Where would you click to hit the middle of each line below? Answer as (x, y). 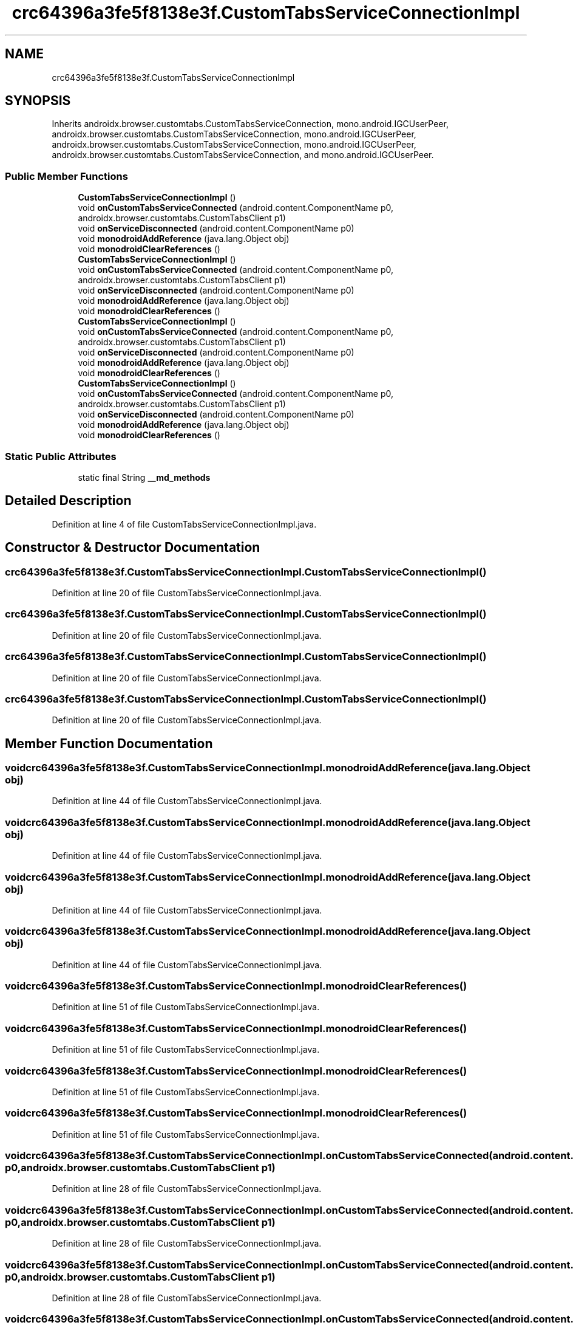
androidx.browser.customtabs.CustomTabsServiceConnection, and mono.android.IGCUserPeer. (243, 155)
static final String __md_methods (144, 477)
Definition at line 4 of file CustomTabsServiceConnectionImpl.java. (184, 524)
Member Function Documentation (109, 743)
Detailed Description (68, 501)
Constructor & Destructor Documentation (133, 548)
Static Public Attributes (61, 456)
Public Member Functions (66, 176)
